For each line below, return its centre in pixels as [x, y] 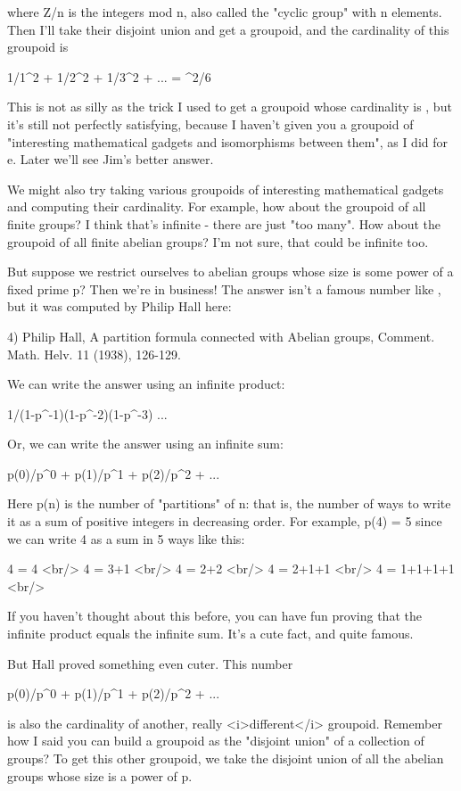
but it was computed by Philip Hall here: [119, 306]
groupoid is [38, 47]
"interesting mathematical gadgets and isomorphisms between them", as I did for [228, 141]
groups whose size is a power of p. [100, 775]
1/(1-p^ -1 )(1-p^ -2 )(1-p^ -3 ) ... [87, 413]
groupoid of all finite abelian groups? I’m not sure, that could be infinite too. [218, 241]
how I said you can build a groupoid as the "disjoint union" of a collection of [216, 741]
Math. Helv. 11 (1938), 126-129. [94, 354]
